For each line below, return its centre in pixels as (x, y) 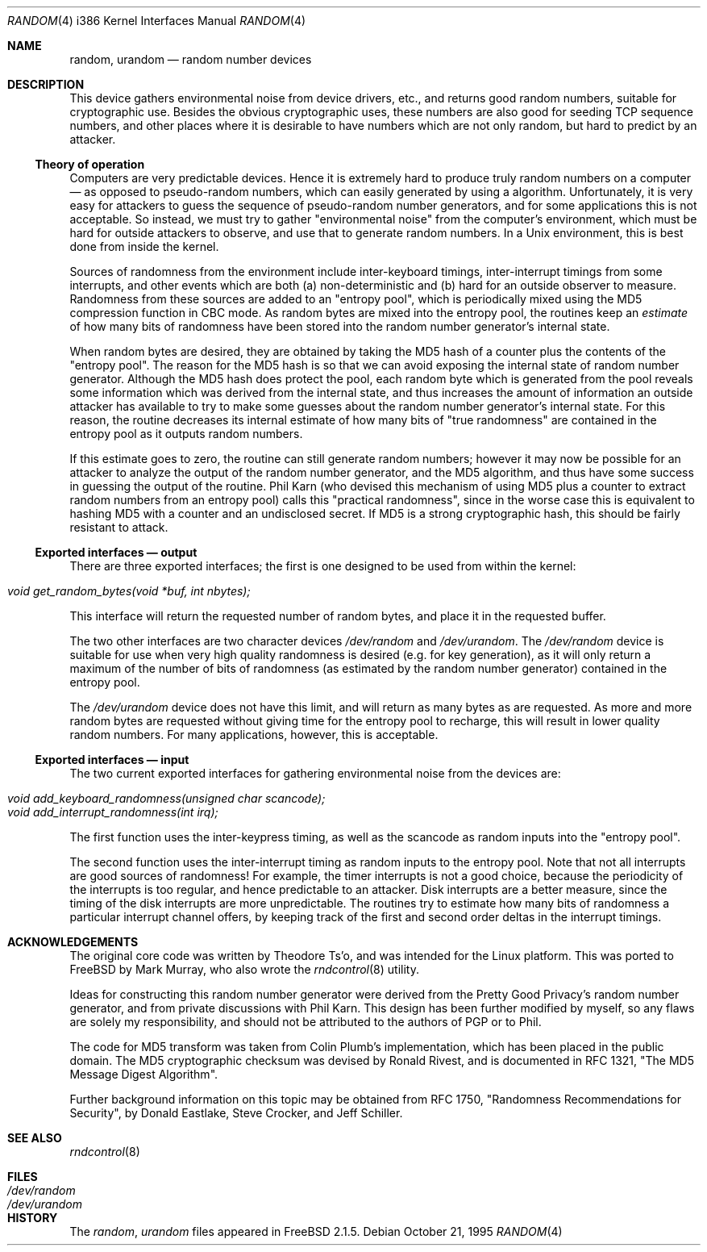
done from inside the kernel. (144, 246)
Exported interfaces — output (116, 552)
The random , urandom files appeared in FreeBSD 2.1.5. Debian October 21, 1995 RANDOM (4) (316, 1231)
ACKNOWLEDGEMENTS (73, 942)
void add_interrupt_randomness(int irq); (113, 812)
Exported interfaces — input (112, 760)
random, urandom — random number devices (191, 59)
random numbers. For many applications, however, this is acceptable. (254, 735)
